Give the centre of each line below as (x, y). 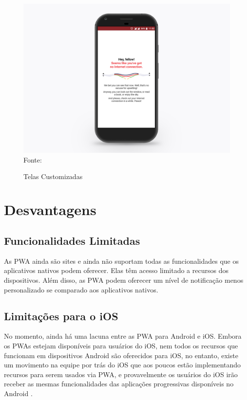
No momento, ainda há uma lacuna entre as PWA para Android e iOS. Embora (123, 336)
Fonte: (33, 160)
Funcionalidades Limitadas (72, 240)
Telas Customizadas (53, 176)
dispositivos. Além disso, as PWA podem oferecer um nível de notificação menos (124, 280)
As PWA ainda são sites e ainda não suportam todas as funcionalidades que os (121, 261)
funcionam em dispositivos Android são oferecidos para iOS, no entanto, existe (121, 355)
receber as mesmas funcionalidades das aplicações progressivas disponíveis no (119, 384)
